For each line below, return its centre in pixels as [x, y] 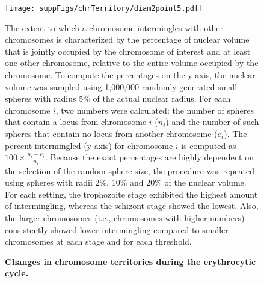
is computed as [209, 145]
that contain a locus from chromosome [76, 122]
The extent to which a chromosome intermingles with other [114, 27]
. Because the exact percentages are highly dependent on [149, 157]
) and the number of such [212, 122]
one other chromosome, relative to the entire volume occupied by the [132, 63]
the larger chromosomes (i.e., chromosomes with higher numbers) [125, 218]
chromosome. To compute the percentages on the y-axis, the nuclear [130, 75]
